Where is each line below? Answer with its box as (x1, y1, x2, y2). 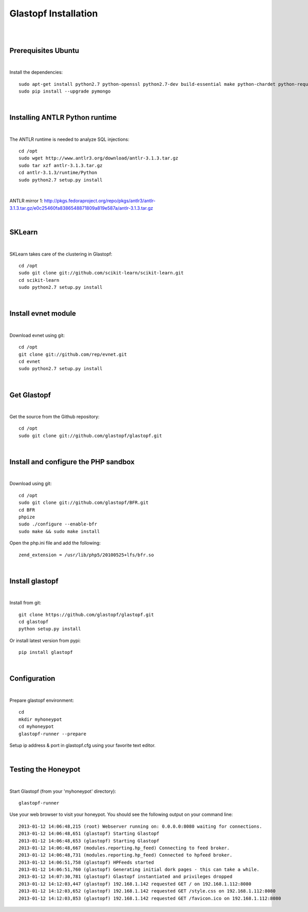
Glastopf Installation (9, 8, 98, 19)
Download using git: (9, 481, 52, 487)
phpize (18, 514, 35, 520)
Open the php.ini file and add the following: (9, 540, 101, 546)
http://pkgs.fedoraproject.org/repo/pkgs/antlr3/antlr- (44, 198, 156, 204)
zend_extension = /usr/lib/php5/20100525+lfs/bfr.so (18, 552, 154, 558)
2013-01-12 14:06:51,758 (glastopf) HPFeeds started (18, 859, 154, 865)
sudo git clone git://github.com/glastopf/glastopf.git (18, 432, 162, 439)
